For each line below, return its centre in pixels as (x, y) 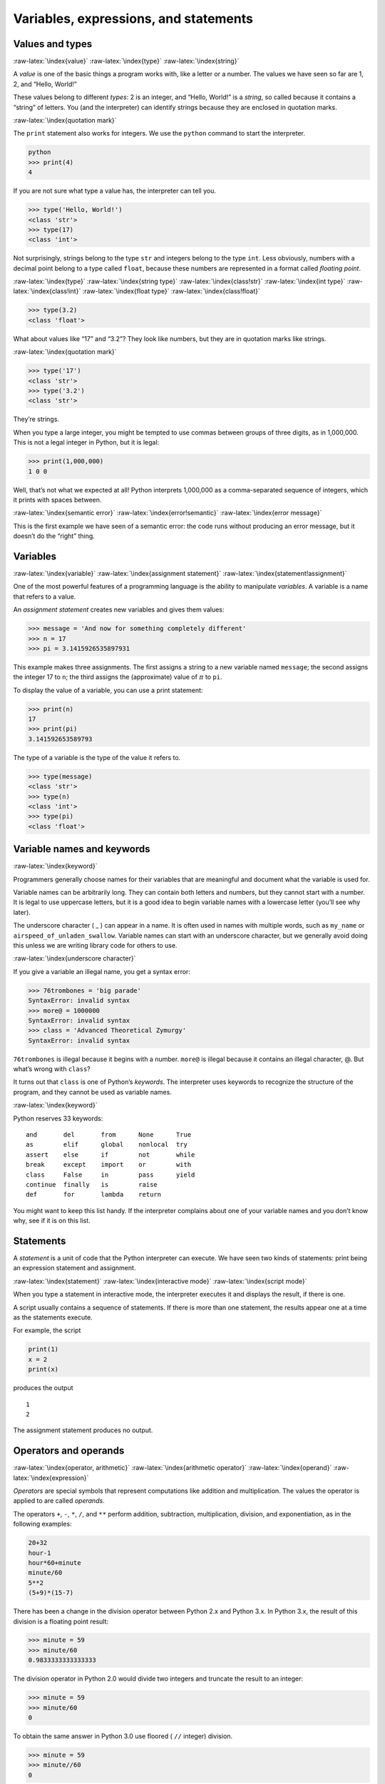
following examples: (42, 1524)
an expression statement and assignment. (75, 1268)
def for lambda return (94, 1195)
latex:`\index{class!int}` (47, 291)
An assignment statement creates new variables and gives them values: (119, 609)
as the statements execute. (53, 1317)
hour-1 (40, 1553)
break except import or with (109, 1165)
